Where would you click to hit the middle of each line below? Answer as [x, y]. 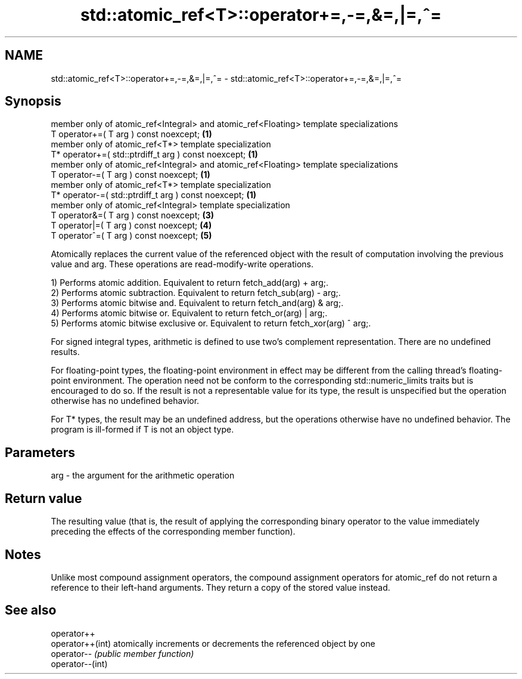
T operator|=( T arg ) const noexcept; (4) [131, 226]
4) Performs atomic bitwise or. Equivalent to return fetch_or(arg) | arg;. [189, 313]
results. [65, 352]
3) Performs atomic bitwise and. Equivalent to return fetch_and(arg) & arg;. [197, 303]
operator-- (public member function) [122, 653]
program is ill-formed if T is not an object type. [142, 430]
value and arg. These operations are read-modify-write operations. [182, 264]
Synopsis [33, 101]
